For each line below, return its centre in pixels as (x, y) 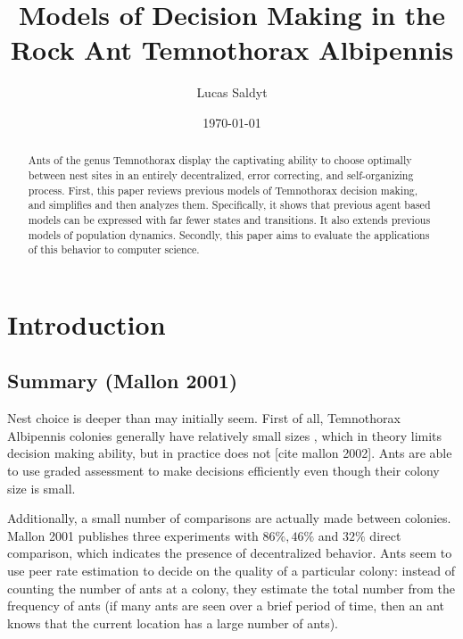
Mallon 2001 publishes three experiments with (133, 535)
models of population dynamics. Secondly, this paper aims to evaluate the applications (229, 234)
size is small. (41, 488)
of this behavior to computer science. (114, 249)
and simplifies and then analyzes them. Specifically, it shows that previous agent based (229, 205)
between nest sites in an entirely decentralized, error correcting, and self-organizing (221, 174)
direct (385, 535)
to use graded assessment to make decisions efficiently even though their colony (223, 471)
